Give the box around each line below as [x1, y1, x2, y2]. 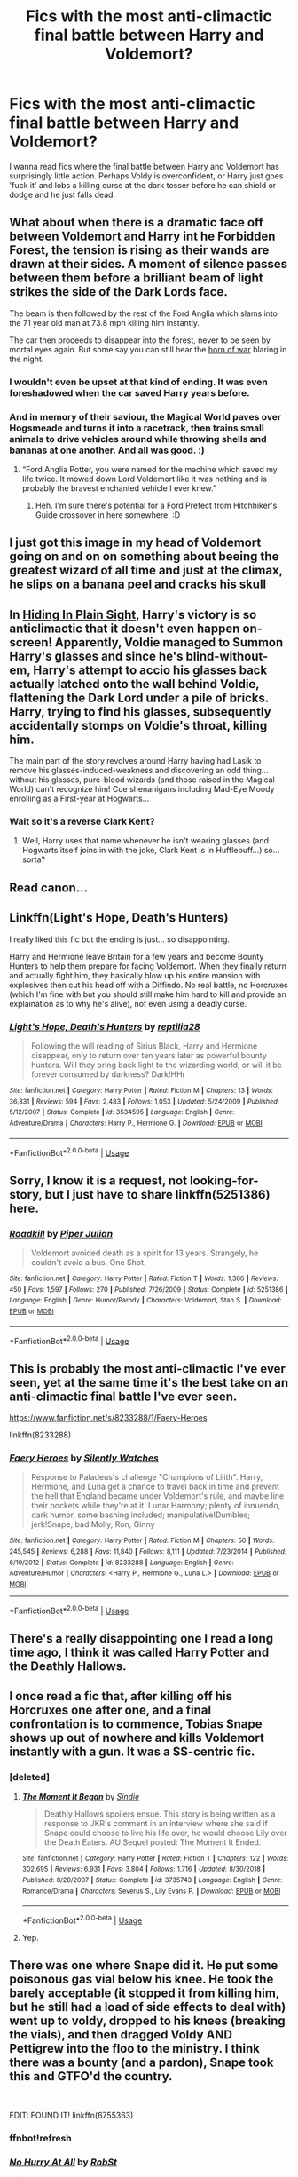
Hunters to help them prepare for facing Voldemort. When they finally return [9, 961, 286, 971]
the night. [9, 353, 44, 364]
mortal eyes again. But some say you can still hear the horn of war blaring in [9, 344, 287, 354]
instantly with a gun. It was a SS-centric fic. [9, 1745, 255, 1760]
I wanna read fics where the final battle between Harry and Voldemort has [9, 161, 279, 171]
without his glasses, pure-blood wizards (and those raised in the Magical [9, 774, 275, 785]
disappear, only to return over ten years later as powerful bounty [30, 1049, 268, 1060]
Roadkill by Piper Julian [9, 1227, 114, 1239]
